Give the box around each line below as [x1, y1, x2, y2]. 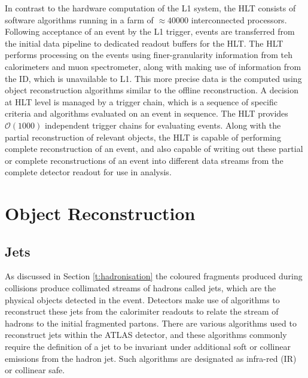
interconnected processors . [191, 13, 287, 26]
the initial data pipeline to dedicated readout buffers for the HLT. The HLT [5, 36, 283, 49]
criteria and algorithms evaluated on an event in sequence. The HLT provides [5, 107, 288, 120]
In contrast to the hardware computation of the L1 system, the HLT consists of [5, 2, 296, 14]
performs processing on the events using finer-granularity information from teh [5, 48, 293, 61]
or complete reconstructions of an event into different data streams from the [5, 154, 283, 166]
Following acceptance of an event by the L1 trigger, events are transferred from [5, 25, 295, 38]
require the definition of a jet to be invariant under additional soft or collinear [5, 340, 291, 353]
